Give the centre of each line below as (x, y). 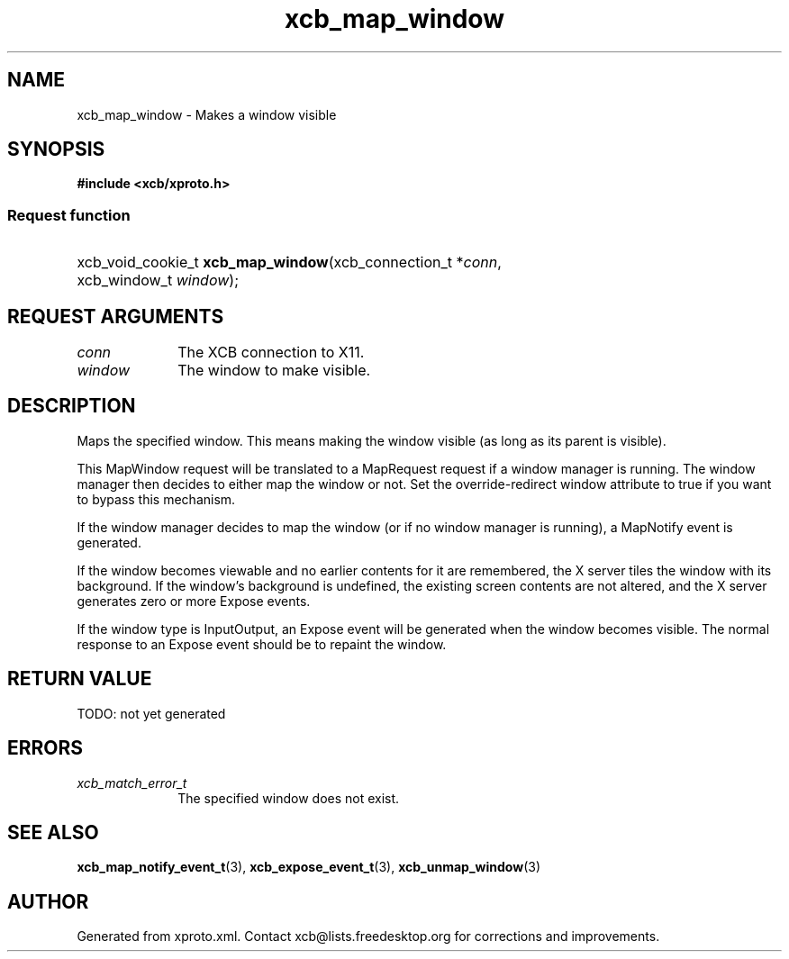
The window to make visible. (274, 371)
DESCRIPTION (72, 406)
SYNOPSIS (56, 149)
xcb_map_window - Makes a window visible (207, 114)
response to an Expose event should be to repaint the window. (262, 644)
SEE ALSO (53, 832)
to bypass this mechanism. (156, 499)
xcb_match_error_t (132, 783)
